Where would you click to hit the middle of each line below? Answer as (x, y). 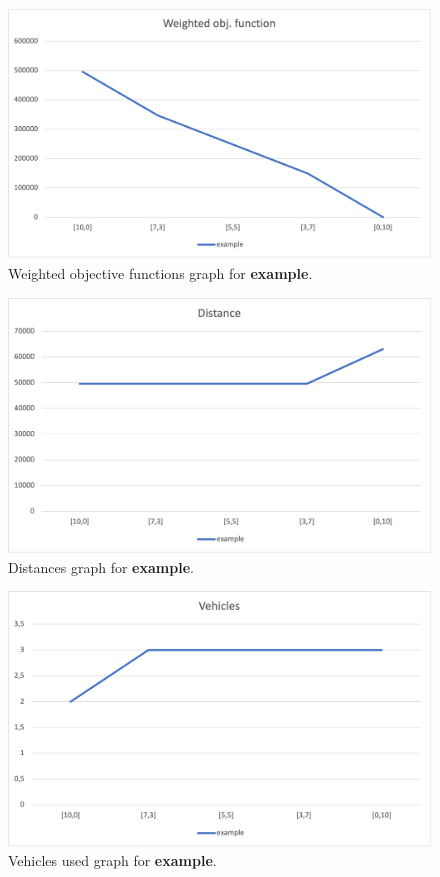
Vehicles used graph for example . (112, 860)
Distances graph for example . (101, 566)
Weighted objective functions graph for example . (160, 272)
